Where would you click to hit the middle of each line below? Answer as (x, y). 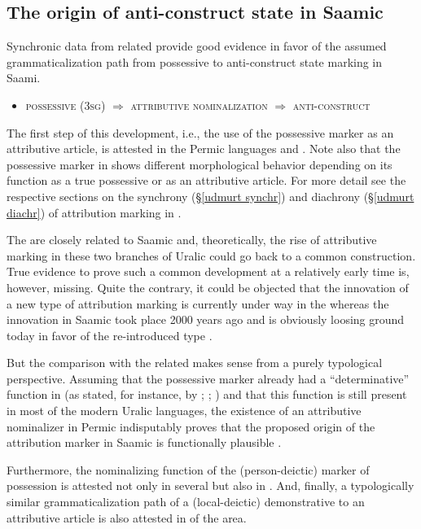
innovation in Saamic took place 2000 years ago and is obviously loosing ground (206, 319)
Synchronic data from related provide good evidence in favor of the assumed (197, 46)
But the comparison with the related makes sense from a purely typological (195, 363)
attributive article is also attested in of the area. (127, 517)
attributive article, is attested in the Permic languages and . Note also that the (204, 149)
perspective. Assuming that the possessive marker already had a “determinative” (208, 378)
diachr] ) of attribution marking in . (94, 212)
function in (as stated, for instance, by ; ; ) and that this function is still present (207, 394)
